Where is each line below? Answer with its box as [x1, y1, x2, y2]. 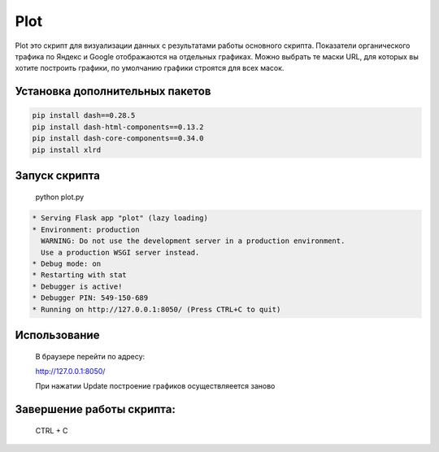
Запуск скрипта [15, 168, 101, 182]
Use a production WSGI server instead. [41, 248, 200, 257]
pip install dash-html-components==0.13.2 [32, 122, 204, 132]
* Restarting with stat [32, 271, 128, 280]
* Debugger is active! [32, 281, 123, 291]
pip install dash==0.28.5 [32, 111, 136, 120]
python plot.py [35, 192, 85, 202]
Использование [15, 328, 100, 342]
